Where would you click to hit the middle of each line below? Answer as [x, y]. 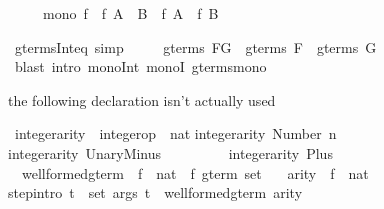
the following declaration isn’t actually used [142, 99]
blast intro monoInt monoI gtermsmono [140, 66]
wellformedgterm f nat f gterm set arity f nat [195, 172]
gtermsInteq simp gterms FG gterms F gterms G [195, 46]
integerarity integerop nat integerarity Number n [175, 133]
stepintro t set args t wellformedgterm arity [155, 192]
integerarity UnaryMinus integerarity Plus [170, 152]
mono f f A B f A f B [130, 13]
